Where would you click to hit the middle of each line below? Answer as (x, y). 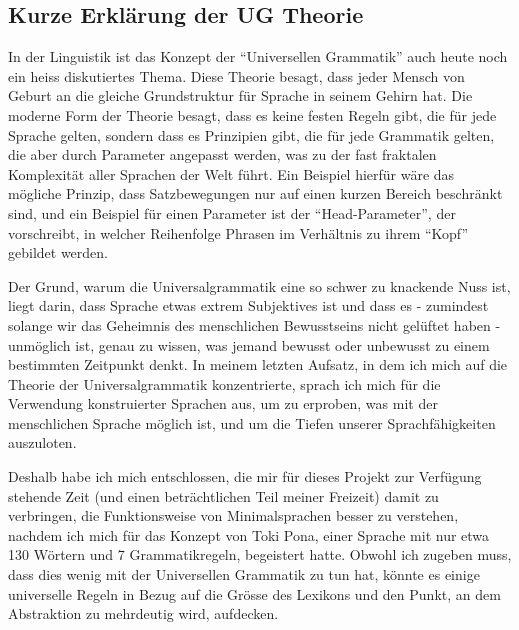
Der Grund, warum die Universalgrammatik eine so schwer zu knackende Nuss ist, (259, 285)
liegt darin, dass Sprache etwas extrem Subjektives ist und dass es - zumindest (248, 305)
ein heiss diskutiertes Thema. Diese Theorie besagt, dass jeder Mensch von (236, 75)
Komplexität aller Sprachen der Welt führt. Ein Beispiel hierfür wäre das (231, 173)
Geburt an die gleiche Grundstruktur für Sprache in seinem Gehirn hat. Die (240, 95)
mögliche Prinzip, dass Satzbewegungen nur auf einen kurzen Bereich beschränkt (255, 193)
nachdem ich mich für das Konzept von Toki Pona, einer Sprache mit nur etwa (249, 534)
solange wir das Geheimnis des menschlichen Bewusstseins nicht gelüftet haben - (254, 324)
